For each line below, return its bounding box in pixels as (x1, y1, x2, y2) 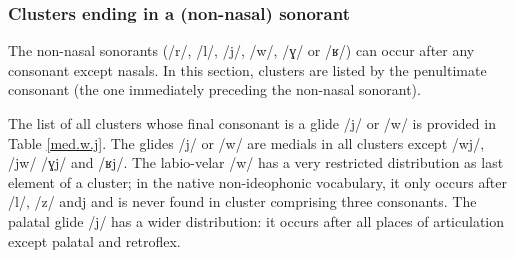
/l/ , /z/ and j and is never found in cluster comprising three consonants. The (8, 191, 477, 212)
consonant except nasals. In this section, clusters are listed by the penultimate (8, 59, 487, 80)
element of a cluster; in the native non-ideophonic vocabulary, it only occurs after (8, 171, 507, 192)
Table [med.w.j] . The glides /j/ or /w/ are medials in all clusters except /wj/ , (8, 132, 485, 153)
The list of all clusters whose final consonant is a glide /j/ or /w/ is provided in (8, 113, 496, 133)
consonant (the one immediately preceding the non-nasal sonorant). (8, 79, 421, 100)
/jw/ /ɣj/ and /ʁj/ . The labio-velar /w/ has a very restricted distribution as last (8, 152, 504, 173)
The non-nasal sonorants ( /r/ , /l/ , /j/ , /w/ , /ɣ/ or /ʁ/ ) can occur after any (8, 40, 475, 61)
